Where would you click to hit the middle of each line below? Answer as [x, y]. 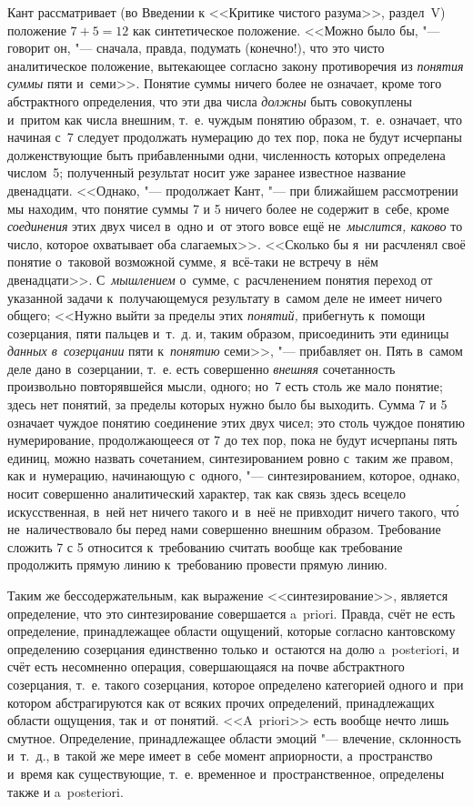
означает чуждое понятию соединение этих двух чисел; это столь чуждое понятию [236, 422]
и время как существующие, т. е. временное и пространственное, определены [226, 773]
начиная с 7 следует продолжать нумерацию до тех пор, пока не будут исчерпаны [235, 137]
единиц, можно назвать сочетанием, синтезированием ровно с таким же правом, [231, 457]
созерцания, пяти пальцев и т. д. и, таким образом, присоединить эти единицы [228, 333]
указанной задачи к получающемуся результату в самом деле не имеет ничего [225, 297]
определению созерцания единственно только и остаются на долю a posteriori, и [233, 648]
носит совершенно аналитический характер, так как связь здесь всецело [207, 494]
